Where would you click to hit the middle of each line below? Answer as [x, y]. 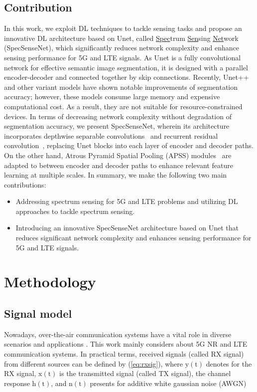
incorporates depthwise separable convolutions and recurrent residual [111, 135]
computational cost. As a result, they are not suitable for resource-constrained [123, 106]
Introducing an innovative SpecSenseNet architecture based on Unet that [127, 228]
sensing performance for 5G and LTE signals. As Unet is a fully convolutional [123, 57]
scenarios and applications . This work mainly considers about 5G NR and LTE [126, 344]
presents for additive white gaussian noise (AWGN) [168, 383]
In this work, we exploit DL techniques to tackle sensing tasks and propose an [123, 28]
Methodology [50, 282]
